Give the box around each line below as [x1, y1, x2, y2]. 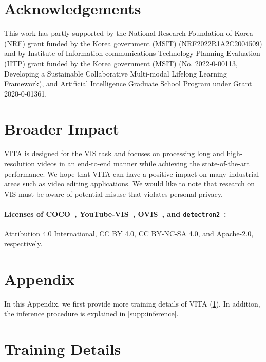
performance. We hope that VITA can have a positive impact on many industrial [4, 168, 259, 179]
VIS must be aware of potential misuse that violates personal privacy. [4, 188, 223, 199]
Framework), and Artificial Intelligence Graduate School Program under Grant [4, 78, 252, 89]
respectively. [4, 238, 43, 249]
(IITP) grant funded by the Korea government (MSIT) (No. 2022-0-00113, [4, 58, 238, 68]
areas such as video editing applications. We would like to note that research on [4, 178, 255, 189]
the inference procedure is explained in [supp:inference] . [4, 308, 179, 319]
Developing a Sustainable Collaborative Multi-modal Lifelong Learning [4, 68, 227, 79]
